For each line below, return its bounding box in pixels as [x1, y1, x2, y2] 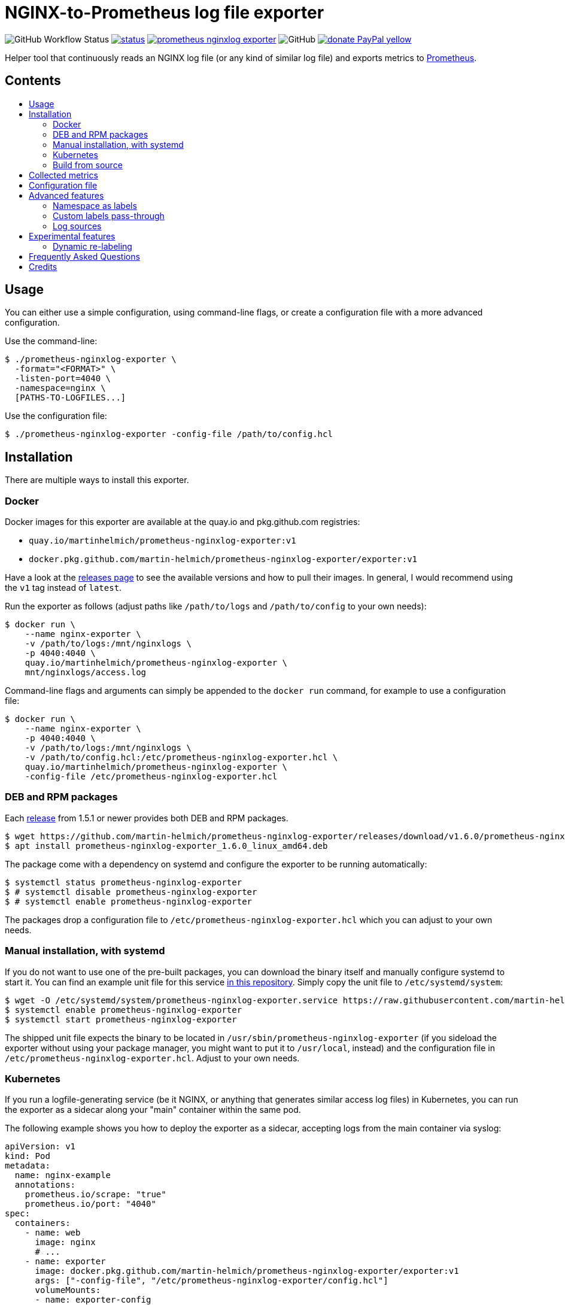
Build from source [53, 159, 123, 170]
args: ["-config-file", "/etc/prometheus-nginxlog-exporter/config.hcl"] [35, 1276, 388, 1286]
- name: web [25, 1228, 81, 1238]
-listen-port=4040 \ [14, 374, 111, 384]
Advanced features [29, 190, 104, 201]
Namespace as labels [53, 200, 137, 211]
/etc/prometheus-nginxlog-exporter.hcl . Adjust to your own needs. [5, 1052, 300, 1063]
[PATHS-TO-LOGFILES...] [14, 393, 126, 403]
